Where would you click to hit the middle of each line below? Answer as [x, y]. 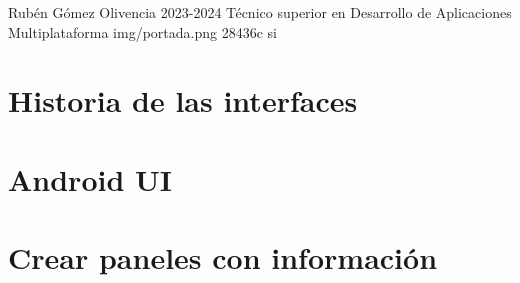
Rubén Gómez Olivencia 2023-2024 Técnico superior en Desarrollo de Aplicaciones [260, 12]
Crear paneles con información [223, 257]
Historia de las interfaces [183, 100]
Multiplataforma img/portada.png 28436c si [142, 31]
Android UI [90, 178]
